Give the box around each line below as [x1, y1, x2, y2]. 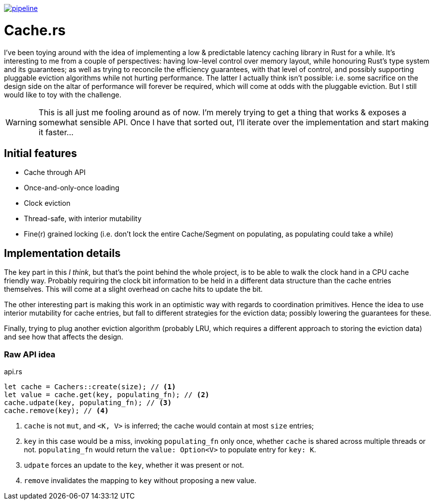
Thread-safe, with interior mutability [24, 214, 142, 223]
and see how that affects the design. [4, 333, 123, 341]
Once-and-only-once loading [24, 183, 119, 192]
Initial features [4, 147, 77, 160]
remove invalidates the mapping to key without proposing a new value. [24, 476, 257, 485]
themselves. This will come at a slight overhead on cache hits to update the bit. [4, 285, 263, 294]
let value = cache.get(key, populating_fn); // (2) [4, 390, 210, 399]
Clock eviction [24, 199, 71, 208]
